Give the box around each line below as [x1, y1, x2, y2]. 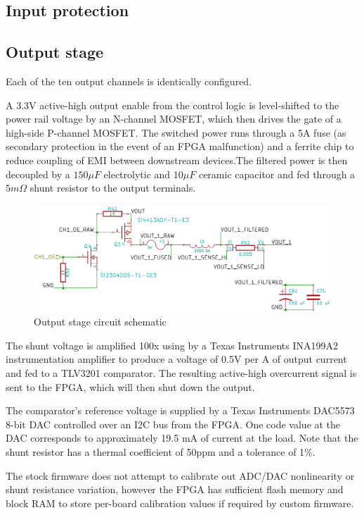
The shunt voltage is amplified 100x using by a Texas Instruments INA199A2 [6, 337, 338, 352]
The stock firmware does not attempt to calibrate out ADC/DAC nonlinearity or [6, 468, 355, 483]
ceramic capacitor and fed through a [198, 166, 356, 181]
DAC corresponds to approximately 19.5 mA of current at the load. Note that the [6, 430, 358, 445]
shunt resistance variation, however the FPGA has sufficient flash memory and [6, 482, 344, 497]
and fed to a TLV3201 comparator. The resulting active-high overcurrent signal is [6, 366, 357, 380]
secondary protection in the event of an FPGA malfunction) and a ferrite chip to [6, 139, 354, 154]
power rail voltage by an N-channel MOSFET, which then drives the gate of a [6, 111, 342, 126]
